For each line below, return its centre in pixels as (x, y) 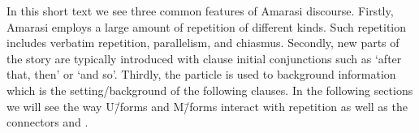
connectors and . (48, 122)
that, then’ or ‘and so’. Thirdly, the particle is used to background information (201, 74)
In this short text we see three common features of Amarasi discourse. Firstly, (200, 11)
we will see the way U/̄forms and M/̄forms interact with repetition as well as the (207, 106)
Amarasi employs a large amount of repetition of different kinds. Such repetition (206, 26)
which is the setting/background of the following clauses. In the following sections (210, 90)
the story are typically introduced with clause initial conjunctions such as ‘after (204, 58)
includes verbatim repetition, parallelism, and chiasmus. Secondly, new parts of (203, 43)
